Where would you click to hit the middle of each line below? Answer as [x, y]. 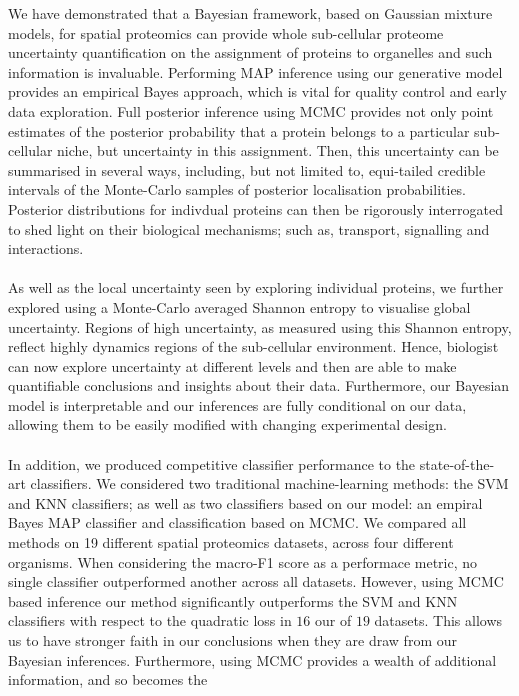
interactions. [46, 248]
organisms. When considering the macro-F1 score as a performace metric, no [243, 561]
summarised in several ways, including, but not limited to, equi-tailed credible [247, 169]
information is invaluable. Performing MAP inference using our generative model [255, 71]
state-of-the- [457, 463]
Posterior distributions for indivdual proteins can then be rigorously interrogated [255, 208]
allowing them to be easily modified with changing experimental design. [227, 424]
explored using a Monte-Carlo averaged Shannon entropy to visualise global [239, 306]
